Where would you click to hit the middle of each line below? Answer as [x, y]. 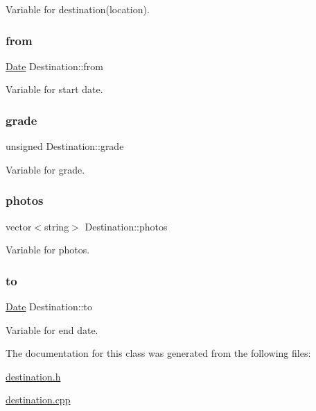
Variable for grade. [45, 169]
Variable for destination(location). [78, 9]
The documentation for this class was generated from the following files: [158, 353]
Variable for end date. [52, 329]
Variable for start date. [54, 89]
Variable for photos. [48, 250]
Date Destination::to [49, 307]
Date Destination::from [54, 66]
